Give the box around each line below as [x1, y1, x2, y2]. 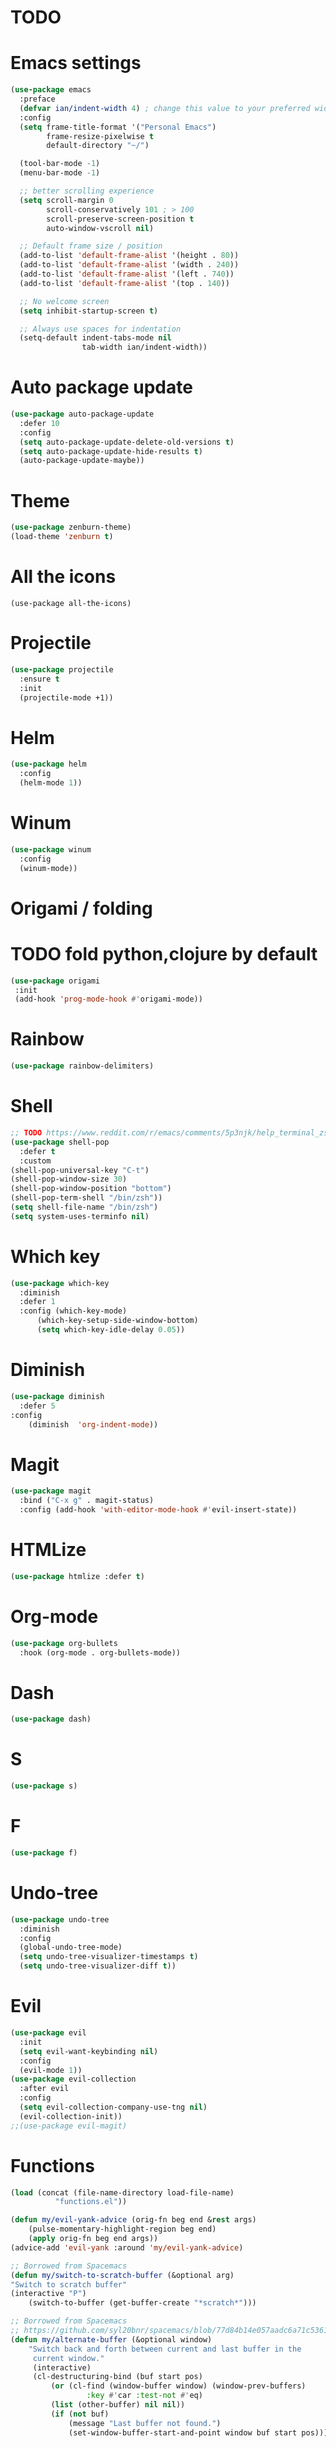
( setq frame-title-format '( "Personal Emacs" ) [19, 122, 217, 132]
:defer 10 [19, 418, 60, 428]
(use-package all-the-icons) [10, 598, 132, 608]
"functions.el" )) [54, 2197, 128, 2207]
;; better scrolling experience [19, 186, 155, 196]
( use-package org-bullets [10, 1638, 118, 1648]
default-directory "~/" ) [46, 141, 150, 151]
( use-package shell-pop [10, 1137, 110, 1147]
